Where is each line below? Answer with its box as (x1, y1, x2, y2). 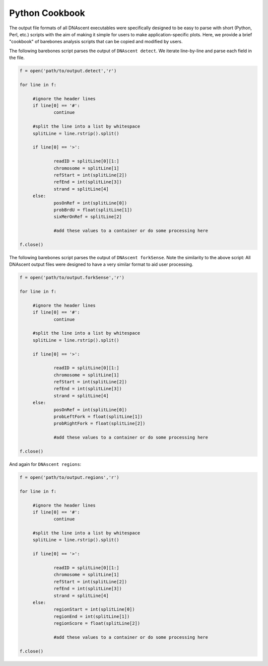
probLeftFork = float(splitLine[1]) (54, 414, 143, 420)
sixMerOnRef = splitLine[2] (54, 214, 122, 220)
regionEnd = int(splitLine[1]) (54, 613, 130, 619)
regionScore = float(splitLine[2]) (54, 621, 140, 626)
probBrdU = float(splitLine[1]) (54, 207, 133, 213)
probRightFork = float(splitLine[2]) (54, 421, 146, 427)
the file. (9, 55, 25, 61)
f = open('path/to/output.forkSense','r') (19, 275, 125, 281)
